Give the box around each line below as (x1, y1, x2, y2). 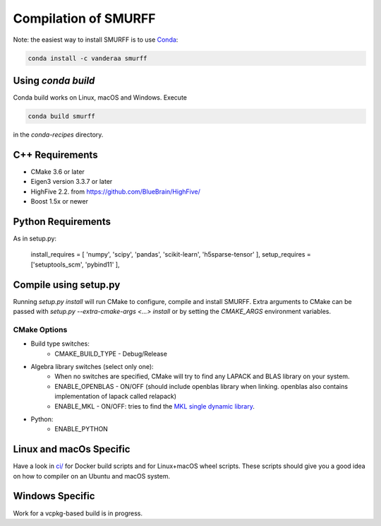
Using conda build (13, 74, 95, 86)
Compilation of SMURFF (13, 11, 156, 26)
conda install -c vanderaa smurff (28, 54, 147, 62)
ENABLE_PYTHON (54, 425, 109, 433)
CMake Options (13, 325, 68, 334)
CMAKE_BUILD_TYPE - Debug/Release (54, 349, 167, 358)
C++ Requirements (13, 148, 98, 160)
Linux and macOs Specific (13, 443, 131, 455)
